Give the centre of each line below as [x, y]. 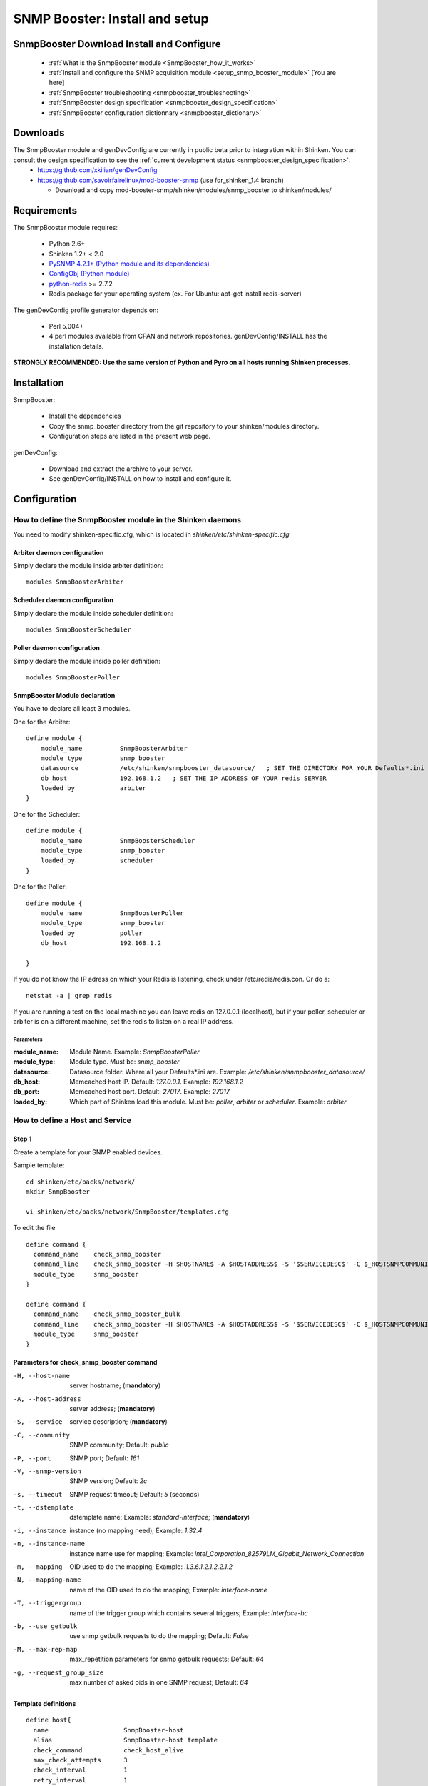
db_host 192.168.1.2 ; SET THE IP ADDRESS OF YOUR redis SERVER [184, 778]
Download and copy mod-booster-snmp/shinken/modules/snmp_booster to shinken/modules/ [193, 190]
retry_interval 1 [80, 1780]
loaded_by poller [91, 933]
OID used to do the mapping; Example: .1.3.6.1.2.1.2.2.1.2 [151, 1567]
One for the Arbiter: [42, 722]
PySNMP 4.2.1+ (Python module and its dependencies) [129, 264]
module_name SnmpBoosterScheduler [118, 840]
